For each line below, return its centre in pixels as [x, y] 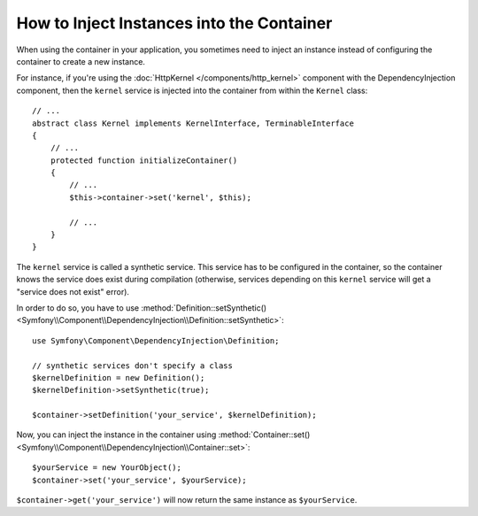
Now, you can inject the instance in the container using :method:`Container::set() [163, 435]
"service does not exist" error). [73, 291]
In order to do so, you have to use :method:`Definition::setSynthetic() [142, 308]
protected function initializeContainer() [144, 160]
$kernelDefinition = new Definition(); [119, 377]
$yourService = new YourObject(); [107, 468]
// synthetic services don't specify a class [133, 366]
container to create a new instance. [81, 61]
